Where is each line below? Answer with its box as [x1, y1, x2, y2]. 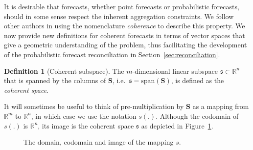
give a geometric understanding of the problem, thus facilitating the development [4, 40, 247, 50]
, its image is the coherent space [38, 120, 134, 130]
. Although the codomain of [156, 110, 239, 121]
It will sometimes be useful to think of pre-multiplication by [4, 101, 184, 111]
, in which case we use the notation [31, 110, 137, 121]
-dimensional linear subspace [132, 65, 218, 76]
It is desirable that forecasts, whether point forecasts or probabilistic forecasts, [4, 1, 239, 11]
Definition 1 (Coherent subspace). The [4, 65, 124, 76]
